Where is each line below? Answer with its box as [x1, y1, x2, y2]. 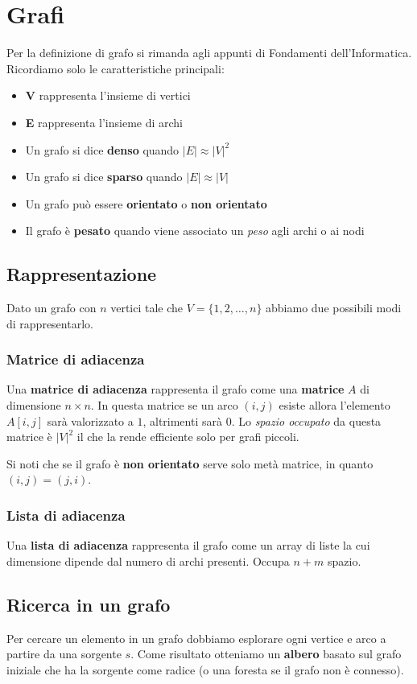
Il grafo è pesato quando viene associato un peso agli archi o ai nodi [25, 222, 365, 239]
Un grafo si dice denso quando [25, 141, 180, 158]
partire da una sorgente [6, 645, 122, 662]
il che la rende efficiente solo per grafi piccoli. [76, 428, 299, 445]
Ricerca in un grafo [6, 591, 171, 616]
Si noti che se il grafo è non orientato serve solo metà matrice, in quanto [6, 455, 374, 472]
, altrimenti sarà [142, 412, 222, 429]
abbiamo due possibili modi [266, 299, 402, 316]
